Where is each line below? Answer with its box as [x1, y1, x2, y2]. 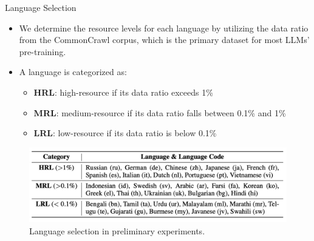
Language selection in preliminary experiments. [29, 224, 205, 237]
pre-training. [19, 45, 66, 58]
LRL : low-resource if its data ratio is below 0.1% [33, 127, 217, 139]
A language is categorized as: [19, 65, 127, 78]
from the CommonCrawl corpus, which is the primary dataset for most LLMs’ [19, 33, 310, 46]
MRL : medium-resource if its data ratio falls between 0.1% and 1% [33, 106, 286, 119]
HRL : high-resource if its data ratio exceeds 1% [33, 85, 213, 98]
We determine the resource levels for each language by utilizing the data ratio [19, 21, 309, 34]
